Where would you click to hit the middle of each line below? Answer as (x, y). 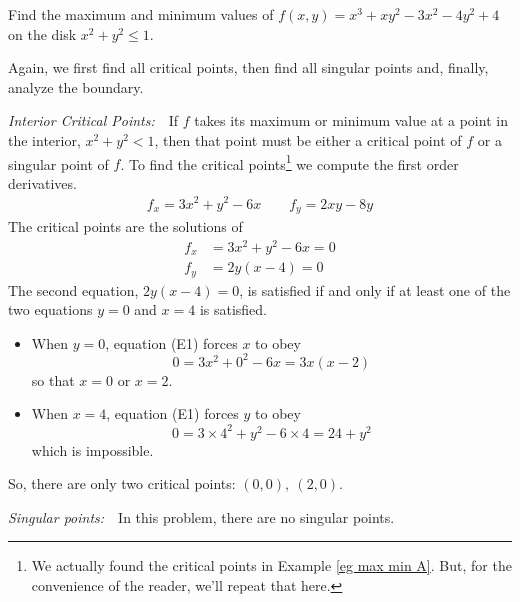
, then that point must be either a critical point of (308, 139)
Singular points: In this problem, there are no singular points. (201, 516)
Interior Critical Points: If (93, 120)
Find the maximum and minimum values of (141, 14)
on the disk (42, 33)
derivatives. (42, 182)
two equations (50, 309)
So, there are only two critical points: (122, 483)
